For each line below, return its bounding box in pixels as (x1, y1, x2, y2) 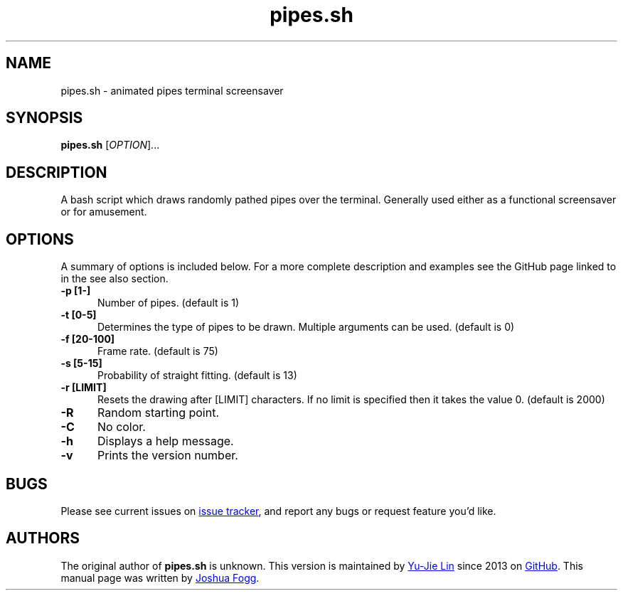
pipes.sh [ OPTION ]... (60, 139, 160, 151)
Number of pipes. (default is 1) (97, 297, 240, 309)
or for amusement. (60, 206, 147, 218)
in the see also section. (60, 272, 169, 285)
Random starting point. (97, 405, 219, 420)
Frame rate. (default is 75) (97, 345, 218, 358)
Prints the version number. (97, 448, 238, 463)
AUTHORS (6, 529, 80, 548)
